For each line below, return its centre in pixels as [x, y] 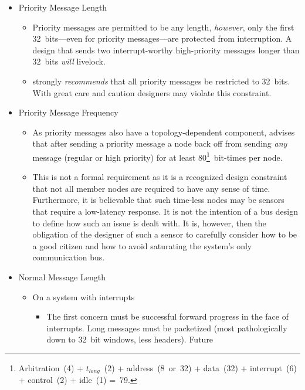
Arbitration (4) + [51, 367]
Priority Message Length [63, 7]
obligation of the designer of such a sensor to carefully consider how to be [165, 234]
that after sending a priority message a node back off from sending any [160, 143]
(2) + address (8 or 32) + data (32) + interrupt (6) [200, 367]
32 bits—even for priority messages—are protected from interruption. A [162, 38]
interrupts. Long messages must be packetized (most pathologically [167, 328]
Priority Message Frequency [68, 112]
